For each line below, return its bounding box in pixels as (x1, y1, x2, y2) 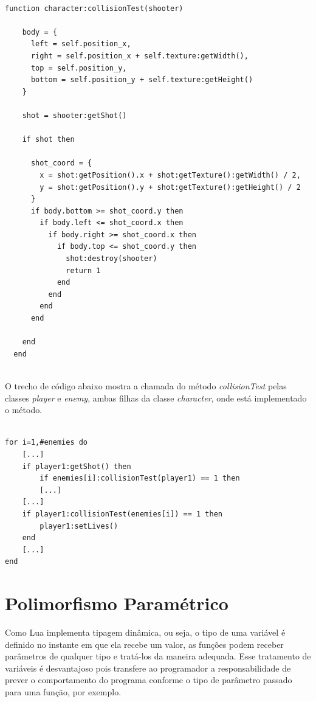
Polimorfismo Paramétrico (5, 591, 228, 616)
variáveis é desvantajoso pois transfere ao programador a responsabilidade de (5, 661, 291, 674)
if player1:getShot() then (22, 462, 131, 471)
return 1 (66, 266, 101, 275)
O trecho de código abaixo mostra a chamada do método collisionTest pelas (5, 380, 287, 392)
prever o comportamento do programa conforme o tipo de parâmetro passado (5, 673, 292, 686)
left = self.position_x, (30, 40, 131, 49)
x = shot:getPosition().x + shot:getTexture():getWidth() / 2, (39, 170, 301, 179)
